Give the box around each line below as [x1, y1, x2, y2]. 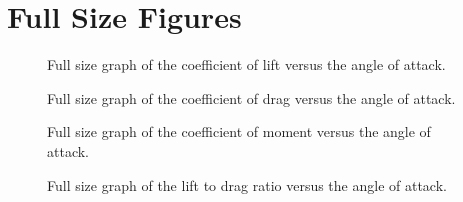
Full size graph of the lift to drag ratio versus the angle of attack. [47, 174, 447, 195]
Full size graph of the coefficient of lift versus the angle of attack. [47, 54, 446, 75]
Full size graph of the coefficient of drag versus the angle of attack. [47, 87, 456, 108]
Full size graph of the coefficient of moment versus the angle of [47, 121, 431, 142]
